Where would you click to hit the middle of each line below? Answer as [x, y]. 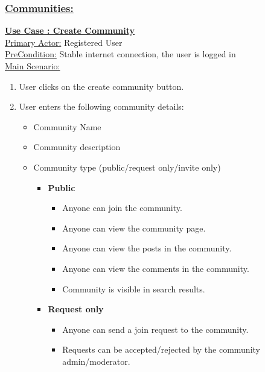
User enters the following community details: [101, 106]
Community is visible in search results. [134, 288]
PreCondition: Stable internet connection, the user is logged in [120, 54]
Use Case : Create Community [70, 30]
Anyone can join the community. [122, 208]
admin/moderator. [96, 361]
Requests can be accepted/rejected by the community [161, 349]
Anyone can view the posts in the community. [147, 248]
